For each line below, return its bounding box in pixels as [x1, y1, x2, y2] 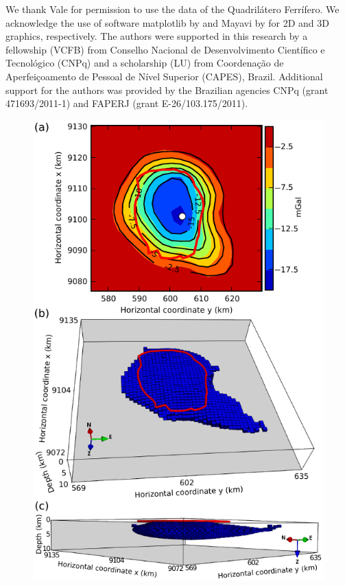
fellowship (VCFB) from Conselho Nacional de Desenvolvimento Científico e [5, 42, 325, 56]
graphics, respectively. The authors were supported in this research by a [5, 29, 308, 43]
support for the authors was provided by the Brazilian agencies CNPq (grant [5, 82, 329, 97]
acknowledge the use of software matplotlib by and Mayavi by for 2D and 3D [5, 15, 329, 30]
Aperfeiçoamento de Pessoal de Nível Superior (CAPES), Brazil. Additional [5, 69, 323, 83]
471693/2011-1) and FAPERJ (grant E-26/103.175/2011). [5, 96, 248, 110]
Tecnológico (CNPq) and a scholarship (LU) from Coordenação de [5, 56, 284, 70]
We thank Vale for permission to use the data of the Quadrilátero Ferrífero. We [5, 2, 340, 16]
